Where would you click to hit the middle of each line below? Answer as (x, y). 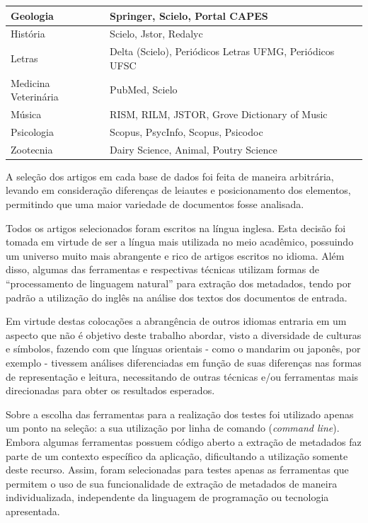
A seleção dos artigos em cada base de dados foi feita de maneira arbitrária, (170, 176)
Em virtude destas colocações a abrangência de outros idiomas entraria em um (176, 321)
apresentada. (33, 511)
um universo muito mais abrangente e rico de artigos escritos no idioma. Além (175, 255)
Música (26, 114)
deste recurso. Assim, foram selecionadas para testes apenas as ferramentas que (177, 470)
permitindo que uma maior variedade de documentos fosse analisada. (155, 204)
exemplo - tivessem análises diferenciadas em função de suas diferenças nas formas (184, 362)
